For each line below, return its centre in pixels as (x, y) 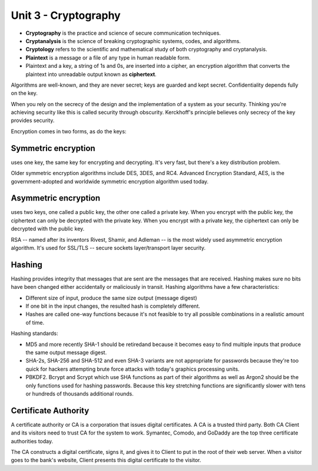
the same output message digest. (66, 353)
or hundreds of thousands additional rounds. (79, 393)
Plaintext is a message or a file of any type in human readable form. (108, 57)
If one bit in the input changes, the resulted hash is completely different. (113, 306)
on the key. (24, 93)
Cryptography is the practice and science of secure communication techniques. (123, 33)
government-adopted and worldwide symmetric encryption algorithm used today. (110, 181)
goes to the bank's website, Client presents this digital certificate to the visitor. (106, 460)
